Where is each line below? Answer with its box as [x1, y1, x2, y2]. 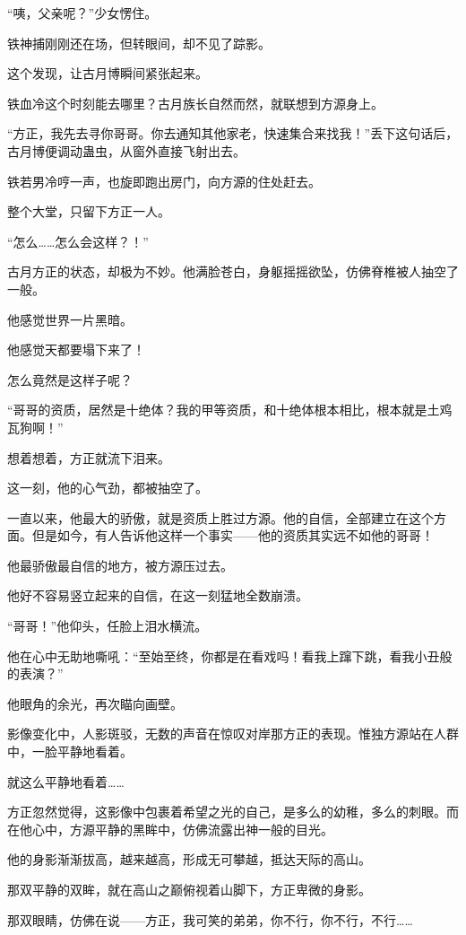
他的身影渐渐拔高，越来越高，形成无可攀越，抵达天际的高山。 [7, 850, 371, 869]
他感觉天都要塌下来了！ [7, 340, 145, 359]
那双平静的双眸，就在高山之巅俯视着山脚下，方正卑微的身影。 [7, 880, 371, 898]
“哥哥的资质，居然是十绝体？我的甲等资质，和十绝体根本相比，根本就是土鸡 [7, 400, 453, 419]
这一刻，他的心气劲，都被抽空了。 [7, 478, 208, 497]
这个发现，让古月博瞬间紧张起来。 [7, 64, 208, 83]
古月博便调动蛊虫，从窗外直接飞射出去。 [7, 141, 246, 160]
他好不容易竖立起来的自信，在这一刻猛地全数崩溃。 [7, 586, 308, 605]
